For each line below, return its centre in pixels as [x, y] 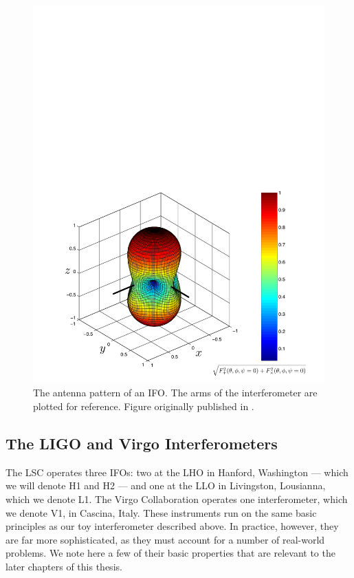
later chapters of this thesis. [64, 567]
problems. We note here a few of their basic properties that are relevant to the [170, 553]
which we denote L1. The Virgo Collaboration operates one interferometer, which [177, 499]
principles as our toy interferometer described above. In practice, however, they [172, 526]
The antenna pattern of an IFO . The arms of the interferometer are [175, 393]
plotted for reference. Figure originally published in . [144, 406]
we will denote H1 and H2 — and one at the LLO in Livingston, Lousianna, [166, 485]
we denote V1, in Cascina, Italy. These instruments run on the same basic [161, 512]
